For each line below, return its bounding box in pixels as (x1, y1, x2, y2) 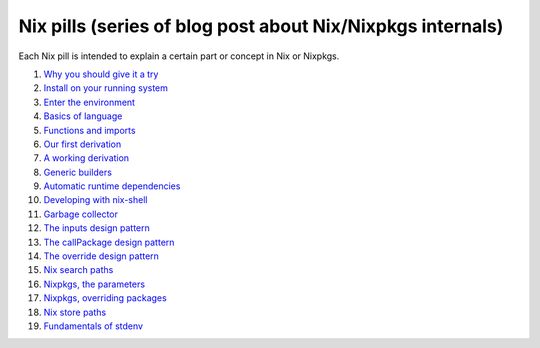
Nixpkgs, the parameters (43, 278, 145, 290)
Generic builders (43, 166, 112, 178)
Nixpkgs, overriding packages (43, 292, 167, 304)
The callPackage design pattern (43, 236, 175, 248)
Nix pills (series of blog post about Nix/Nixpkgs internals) (18, 15, 504, 37)
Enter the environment (43, 96, 135, 108)
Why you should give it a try (43, 68, 159, 80)
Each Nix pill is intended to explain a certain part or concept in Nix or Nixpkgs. (18, 50, 340, 62)
